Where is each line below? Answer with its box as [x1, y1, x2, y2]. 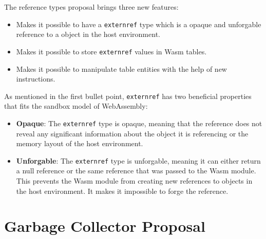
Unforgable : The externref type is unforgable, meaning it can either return [16, 155, 261, 166]
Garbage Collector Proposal [4, 215, 205, 236]
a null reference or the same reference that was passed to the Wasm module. [16, 165, 256, 176]
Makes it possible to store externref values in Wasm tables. [16, 46, 207, 56]
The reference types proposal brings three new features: [4, 2, 179, 12]
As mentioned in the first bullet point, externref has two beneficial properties [4, 90, 252, 101]
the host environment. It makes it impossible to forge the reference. [16, 185, 229, 196]
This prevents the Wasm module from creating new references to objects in [16, 175, 253, 186]
